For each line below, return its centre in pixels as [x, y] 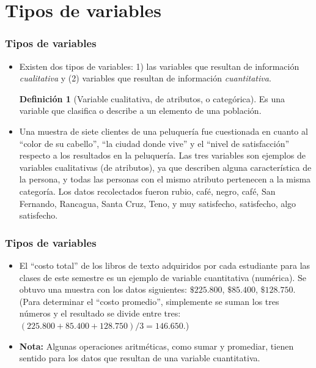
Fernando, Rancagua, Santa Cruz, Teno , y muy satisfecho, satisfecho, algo [158, 203]
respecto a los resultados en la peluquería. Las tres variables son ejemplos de [162, 155]
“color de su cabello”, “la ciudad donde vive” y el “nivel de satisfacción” [154, 143]
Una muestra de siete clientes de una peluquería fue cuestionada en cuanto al [164, 131]
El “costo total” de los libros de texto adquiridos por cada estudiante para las [165, 265]
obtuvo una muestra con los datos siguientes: [103, 289]
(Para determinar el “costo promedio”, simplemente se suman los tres [149, 301]
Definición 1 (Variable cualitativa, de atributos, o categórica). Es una [152, 98]
